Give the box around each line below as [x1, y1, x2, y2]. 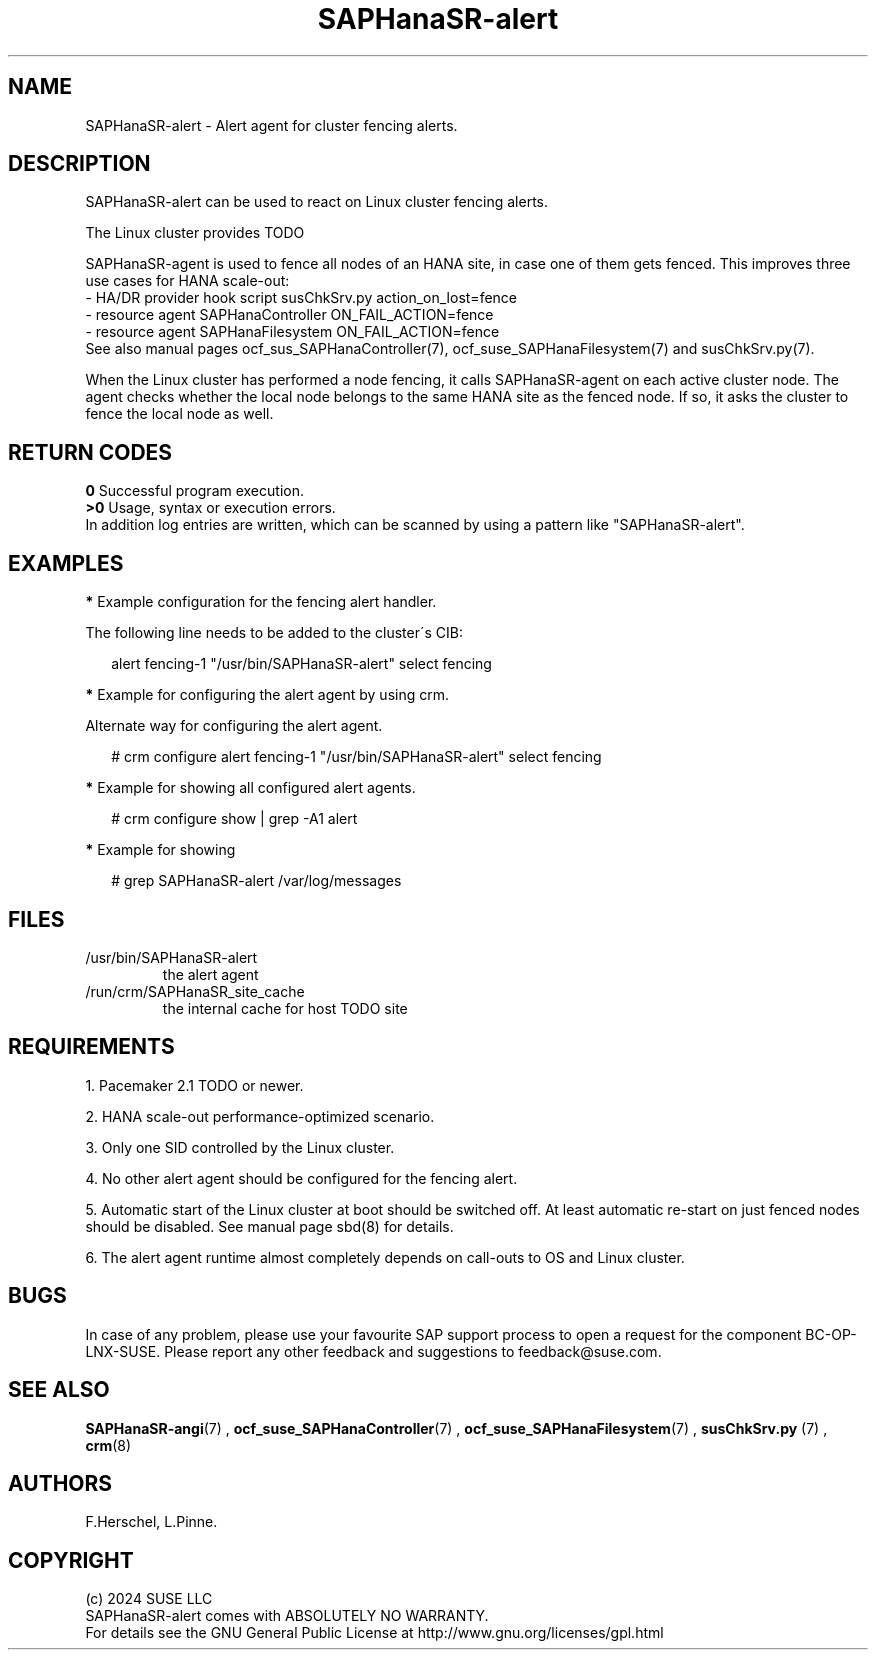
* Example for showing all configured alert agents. [85, 779, 416, 797]
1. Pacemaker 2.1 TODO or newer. [85, 1076, 304, 1094]
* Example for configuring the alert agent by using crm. [85, 686, 449, 704]
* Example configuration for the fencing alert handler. [85, 593, 437, 611]
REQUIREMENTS [8, 1034, 175, 1060]
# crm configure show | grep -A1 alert [111, 810, 358, 828]
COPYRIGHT [8, 1547, 134, 1573]
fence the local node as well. [85, 405, 274, 423]
